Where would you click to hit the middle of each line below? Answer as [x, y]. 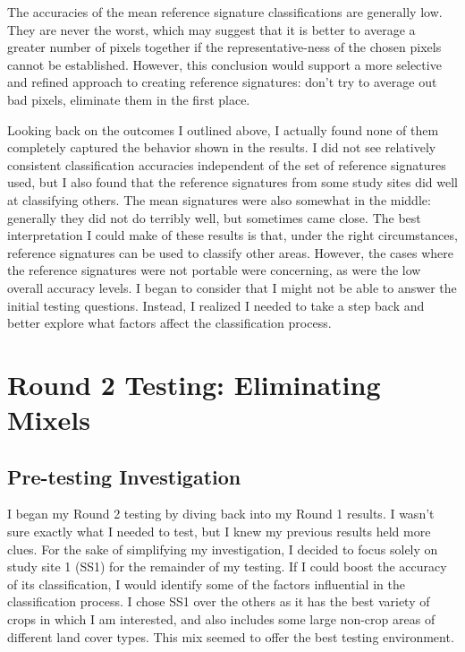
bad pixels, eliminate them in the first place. [129, 99]
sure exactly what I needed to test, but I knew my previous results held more [219, 532]
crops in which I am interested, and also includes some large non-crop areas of [221, 619]
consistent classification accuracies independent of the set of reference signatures [227, 164]
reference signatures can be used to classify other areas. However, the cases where [230, 252]
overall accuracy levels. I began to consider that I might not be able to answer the [232, 287]
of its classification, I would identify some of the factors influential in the [206, 583]
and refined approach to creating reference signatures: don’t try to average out [222, 82]
